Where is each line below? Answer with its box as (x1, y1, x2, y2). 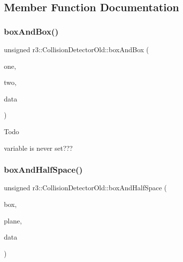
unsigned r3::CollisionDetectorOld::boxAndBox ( (4, 44, 149, 54)
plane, (4, 215, 22, 225)
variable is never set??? (4, 142, 73, 153)
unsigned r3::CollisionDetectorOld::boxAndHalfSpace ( (4, 182, 167, 193)
